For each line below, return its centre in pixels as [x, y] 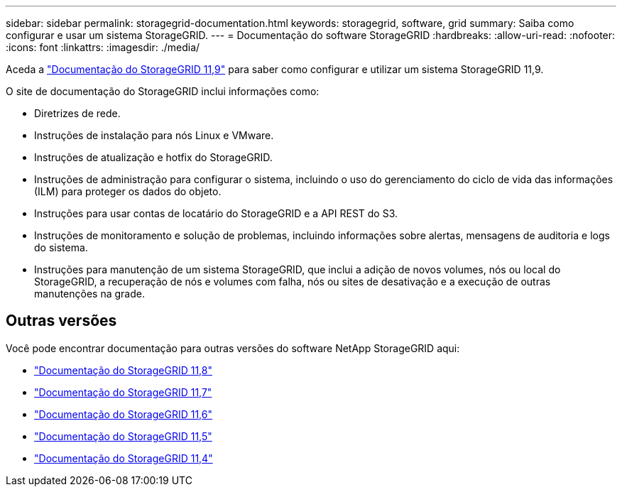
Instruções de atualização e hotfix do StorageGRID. [153, 157]
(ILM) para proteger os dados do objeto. [128, 191]
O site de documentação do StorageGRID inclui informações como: [163, 91]
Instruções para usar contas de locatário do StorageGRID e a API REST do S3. [216, 213]
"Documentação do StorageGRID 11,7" [123, 392]
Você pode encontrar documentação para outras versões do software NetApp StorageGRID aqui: [233, 348]
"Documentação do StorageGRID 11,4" [124, 458]
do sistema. [61, 247]
